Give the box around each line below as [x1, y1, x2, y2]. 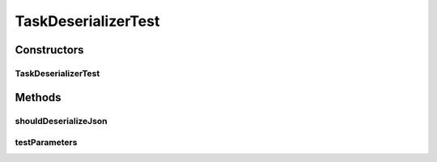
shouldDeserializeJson [15, 115, 108, 126]
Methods [15, 90, 62, 104]
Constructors [15, 43, 84, 57]
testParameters [15, 137, 78, 148]
